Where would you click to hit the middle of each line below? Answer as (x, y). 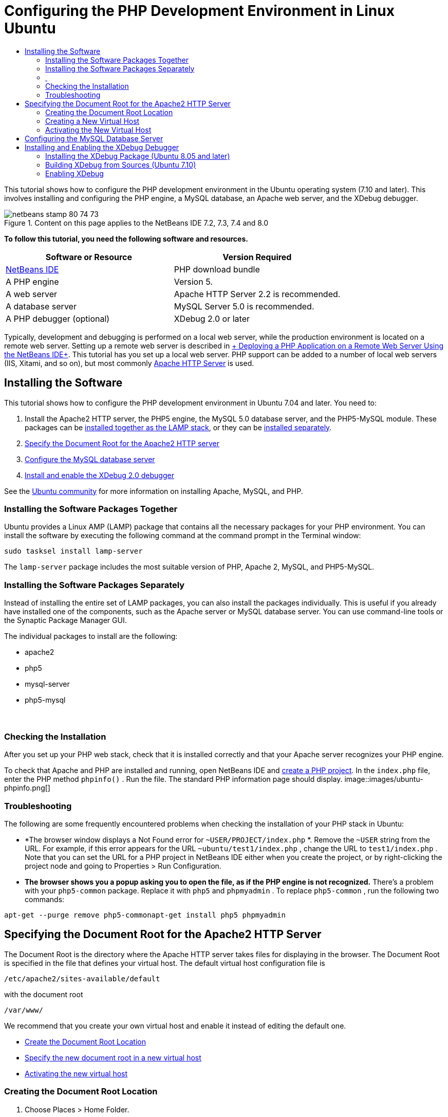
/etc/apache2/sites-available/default (82, 978)
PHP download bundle (217, 269)
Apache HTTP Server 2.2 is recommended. (257, 294)
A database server (41, 306)
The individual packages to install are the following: (91, 636)
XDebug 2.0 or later (212, 318)
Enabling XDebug (74, 173)
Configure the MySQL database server (90, 459)
